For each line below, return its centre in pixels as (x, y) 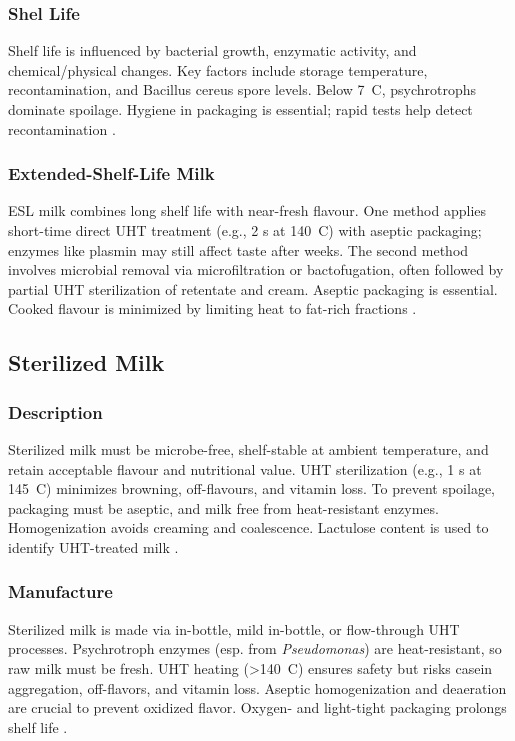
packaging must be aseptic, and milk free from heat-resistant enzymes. (223, 507)
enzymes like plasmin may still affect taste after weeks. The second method (238, 249)
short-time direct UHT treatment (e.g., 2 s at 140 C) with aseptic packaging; (245, 230)
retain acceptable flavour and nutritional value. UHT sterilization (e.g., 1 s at (245, 468)
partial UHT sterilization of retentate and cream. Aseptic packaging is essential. (253, 288)
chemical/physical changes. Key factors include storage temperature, (218, 69)
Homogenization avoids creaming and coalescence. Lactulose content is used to (248, 527)
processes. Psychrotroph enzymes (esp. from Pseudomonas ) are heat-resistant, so (255, 648)
